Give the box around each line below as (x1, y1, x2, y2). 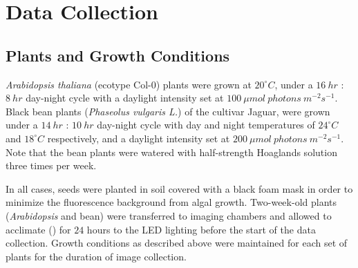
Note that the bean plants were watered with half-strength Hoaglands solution (6, 144, 337, 159)
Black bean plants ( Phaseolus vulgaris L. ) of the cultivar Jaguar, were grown (6, 104, 330, 118)
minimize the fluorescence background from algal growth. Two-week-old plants (6, 195, 337, 209)
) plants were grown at (156, 77, 252, 91)
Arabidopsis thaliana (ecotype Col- (6, 77, 151, 91)
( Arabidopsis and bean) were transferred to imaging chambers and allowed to (6, 208, 332, 222)
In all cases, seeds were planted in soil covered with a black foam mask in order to (6, 181, 353, 195)
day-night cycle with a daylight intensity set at (26, 90, 224, 105)
